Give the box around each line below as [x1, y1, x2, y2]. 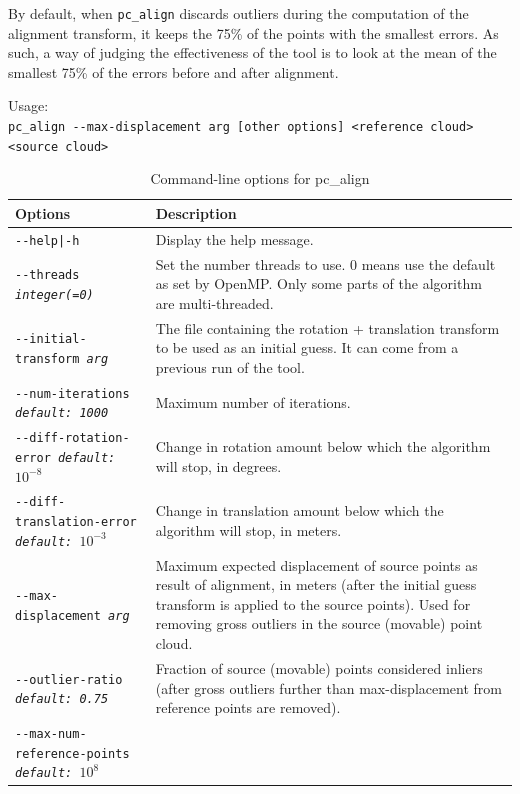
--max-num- [15, 726, 87, 741]
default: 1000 [15, 406, 109, 421]
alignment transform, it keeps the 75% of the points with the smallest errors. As [8, 22, 499, 43]
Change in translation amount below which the [155, 500, 444, 521]
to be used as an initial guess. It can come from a [155, 337, 459, 358]
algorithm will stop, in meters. [155, 519, 342, 540]
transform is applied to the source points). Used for [155, 593, 471, 614]
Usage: [8, 95, 49, 116]
